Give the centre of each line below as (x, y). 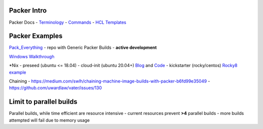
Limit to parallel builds (43, 102)
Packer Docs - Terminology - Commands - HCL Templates (68, 22)
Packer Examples (36, 36)
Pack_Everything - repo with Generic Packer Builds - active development (83, 48)
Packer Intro (28, 10)
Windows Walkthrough (32, 56)
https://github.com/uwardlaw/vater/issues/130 (56, 88)
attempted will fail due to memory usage (49, 120)
